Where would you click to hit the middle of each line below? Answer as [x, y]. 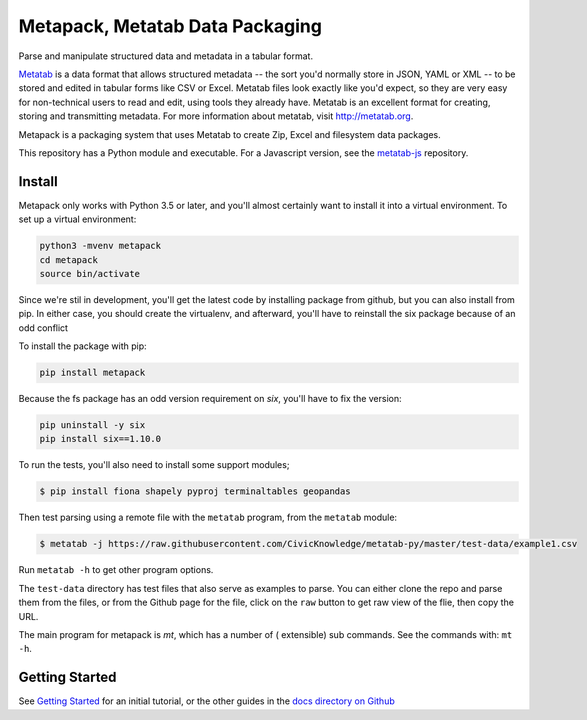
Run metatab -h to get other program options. [116, 570]
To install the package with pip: [82, 346]
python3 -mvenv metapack [100, 246]
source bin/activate [89, 273]
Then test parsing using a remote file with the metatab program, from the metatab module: [208, 517]
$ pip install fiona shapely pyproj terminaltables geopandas [195, 491]
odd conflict [43, 327]
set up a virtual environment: [77, 219]
